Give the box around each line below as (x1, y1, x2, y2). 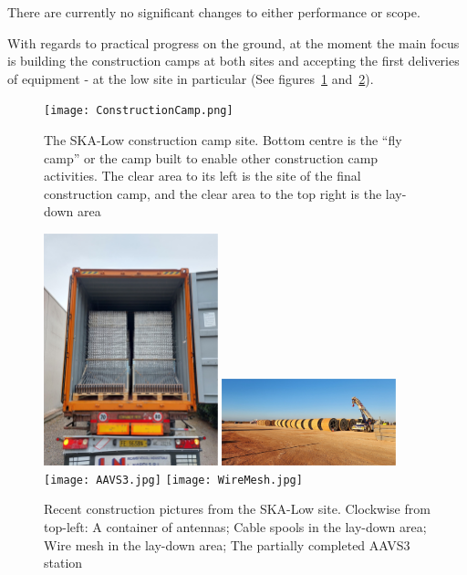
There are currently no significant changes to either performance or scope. (7, 3, 420, 21)
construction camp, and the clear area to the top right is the (44, 183, 382, 203)
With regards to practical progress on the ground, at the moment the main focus (7, 33, 460, 52)
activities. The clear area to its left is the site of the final (44, 166, 361, 185)
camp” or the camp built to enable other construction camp (44, 148, 379, 167)
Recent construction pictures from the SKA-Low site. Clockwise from (44, 499, 431, 518)
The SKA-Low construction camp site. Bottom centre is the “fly (44, 131, 402, 150)
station (44, 553, 83, 572)
